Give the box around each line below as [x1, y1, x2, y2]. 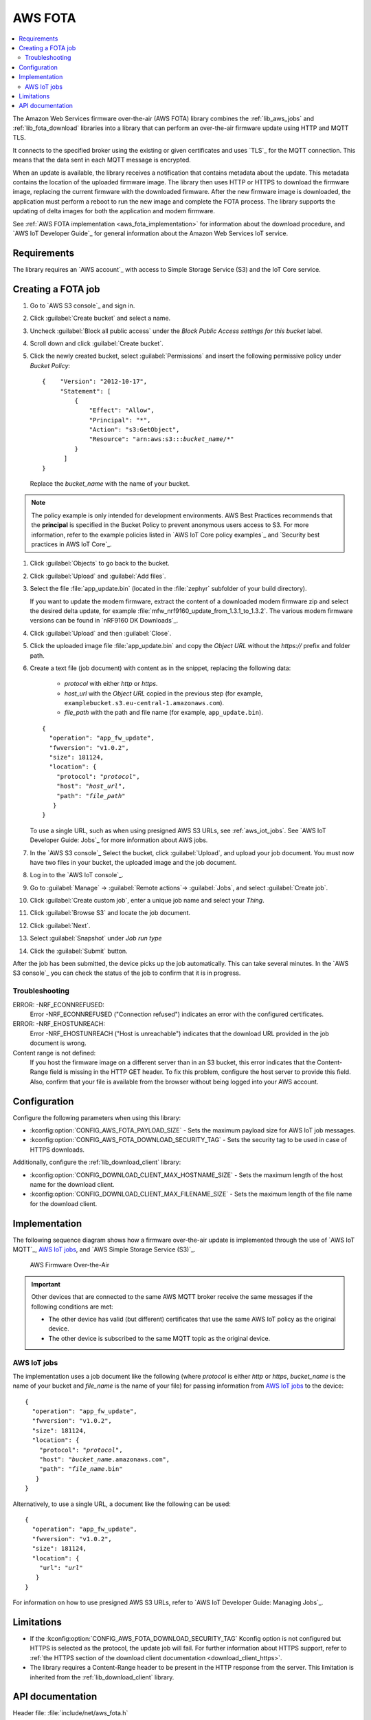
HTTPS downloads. [30, 1146, 85, 1154]
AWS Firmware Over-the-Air [30, 1261, 110, 1269]
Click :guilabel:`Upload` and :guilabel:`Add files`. [30, 572, 166, 580]
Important [31, 1280, 61, 1288]
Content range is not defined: [12, 1049, 96, 1057]
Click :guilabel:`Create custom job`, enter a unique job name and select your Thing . [30, 896, 265, 905]
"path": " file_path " [56, 792, 126, 799]
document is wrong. [30, 1039, 87, 1047]
